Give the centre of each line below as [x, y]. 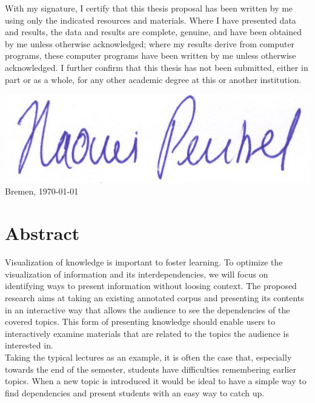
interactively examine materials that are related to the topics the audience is [147, 333]
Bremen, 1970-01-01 [42, 191]
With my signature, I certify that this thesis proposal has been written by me [149, 8]
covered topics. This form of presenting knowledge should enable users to [140, 321]
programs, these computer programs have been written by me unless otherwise [151, 55]
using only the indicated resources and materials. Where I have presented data [151, 20]
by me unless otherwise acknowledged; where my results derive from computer [150, 43]
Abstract [42, 233]
